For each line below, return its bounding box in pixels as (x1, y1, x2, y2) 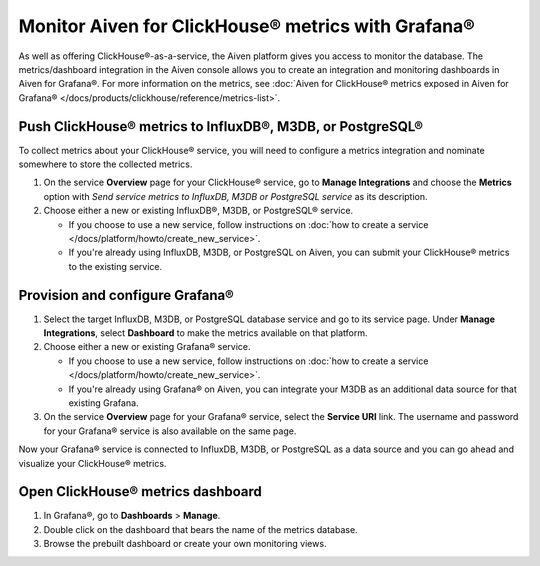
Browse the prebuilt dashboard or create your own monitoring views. (43, 538, 327, 550)
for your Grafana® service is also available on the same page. (43, 425, 297, 437)
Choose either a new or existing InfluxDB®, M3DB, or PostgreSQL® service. (43, 205, 354, 217)
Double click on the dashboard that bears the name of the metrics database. (43, 523, 359, 535)
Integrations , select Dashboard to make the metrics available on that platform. (43, 327, 369, 339)
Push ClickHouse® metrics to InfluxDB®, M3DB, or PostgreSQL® (18, 118, 424, 135)
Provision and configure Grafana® (18, 286, 235, 304)
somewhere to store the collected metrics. (18, 158, 193, 170)
